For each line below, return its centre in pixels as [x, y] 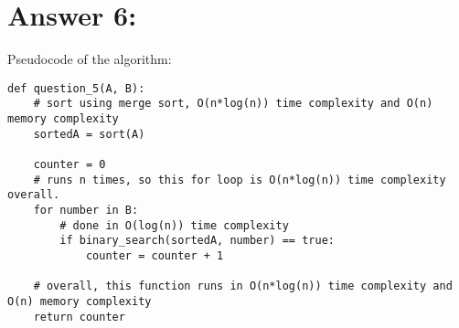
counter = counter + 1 [155, 255]
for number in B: [86, 210]
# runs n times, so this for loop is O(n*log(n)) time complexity [240, 180]
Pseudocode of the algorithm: [90, 59]
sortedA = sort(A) [89, 134]
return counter [79, 317]
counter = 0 [69, 164]
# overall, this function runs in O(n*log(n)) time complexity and [243, 286]
